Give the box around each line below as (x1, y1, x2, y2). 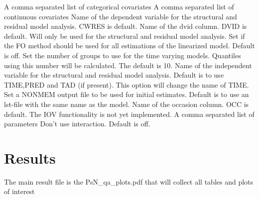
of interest (4, 186, 35, 197)
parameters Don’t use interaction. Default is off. (4, 118, 150, 129)
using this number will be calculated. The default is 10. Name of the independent (4, 60, 252, 70)
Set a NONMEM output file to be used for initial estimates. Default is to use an (4, 89, 249, 99)
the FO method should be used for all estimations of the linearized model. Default (4, 40, 255, 51)
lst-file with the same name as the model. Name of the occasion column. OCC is (4, 99, 249, 109)
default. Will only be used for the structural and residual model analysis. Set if (4, 30, 245, 41)
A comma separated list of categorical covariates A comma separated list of (4, 1, 234, 11)
